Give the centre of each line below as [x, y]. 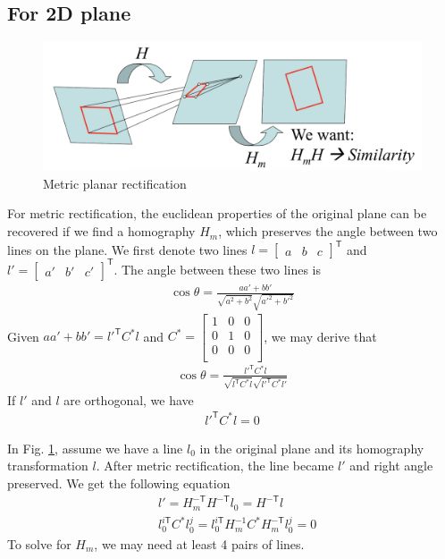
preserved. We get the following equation [119, 483]
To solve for [39, 543]
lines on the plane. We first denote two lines [127, 249]
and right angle [391, 466]
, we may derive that [320, 336]
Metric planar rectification [115, 183]
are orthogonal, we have [129, 399]
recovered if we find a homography [101, 231]
